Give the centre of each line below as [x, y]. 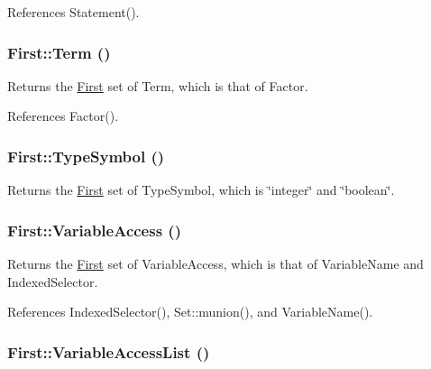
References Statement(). [73, 12]
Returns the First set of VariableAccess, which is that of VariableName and [215, 264]
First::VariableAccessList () [109, 351]
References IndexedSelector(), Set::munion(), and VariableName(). [190, 312]
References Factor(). [63, 116]
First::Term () [59, 52]
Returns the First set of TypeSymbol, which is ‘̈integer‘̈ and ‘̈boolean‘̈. [201, 190]
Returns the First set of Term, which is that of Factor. [158, 85]
